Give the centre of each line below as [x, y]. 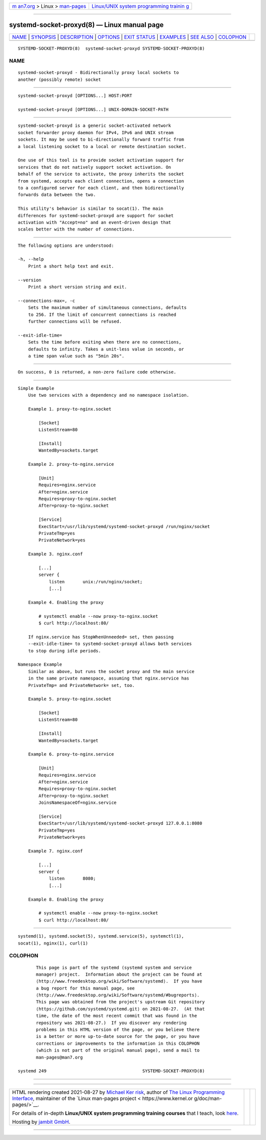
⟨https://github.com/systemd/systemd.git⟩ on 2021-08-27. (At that [120, 1009]
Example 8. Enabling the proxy [66, 899]
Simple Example [36, 388]
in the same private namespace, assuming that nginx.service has [109, 678]
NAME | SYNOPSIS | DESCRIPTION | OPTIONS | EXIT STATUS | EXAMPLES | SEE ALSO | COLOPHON [129, 37]
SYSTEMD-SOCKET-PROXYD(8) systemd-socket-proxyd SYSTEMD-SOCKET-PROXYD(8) [111, 48]
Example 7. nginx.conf [55, 851]
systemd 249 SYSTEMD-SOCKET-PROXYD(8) [111, 1071]
